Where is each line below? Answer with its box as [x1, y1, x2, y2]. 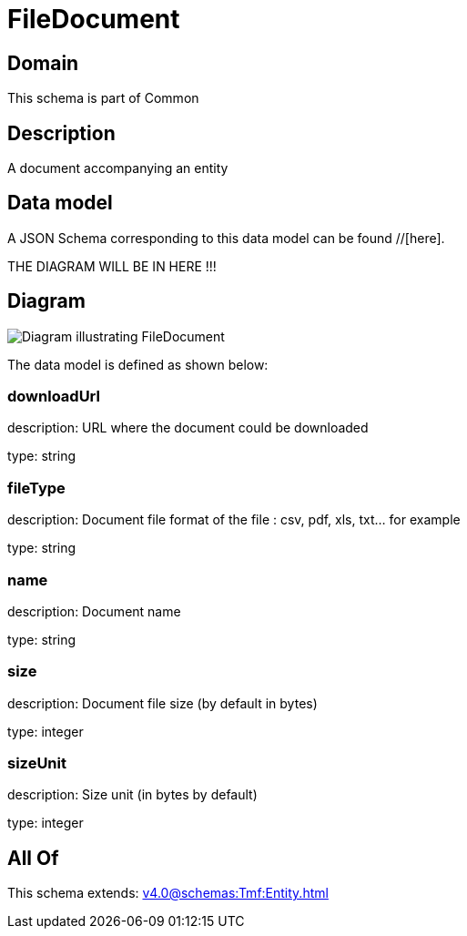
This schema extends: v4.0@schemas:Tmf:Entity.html [7, 885, 329, 901]
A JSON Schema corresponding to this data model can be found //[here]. [7, 229, 445, 246]
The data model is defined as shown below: [7, 356, 269, 372]
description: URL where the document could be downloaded [7, 420, 369, 436]
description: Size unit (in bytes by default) [7, 787, 258, 803]
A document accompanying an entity [7, 160, 228, 177]
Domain [7, 51, 79, 75]
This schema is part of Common [7, 90, 199, 107]
